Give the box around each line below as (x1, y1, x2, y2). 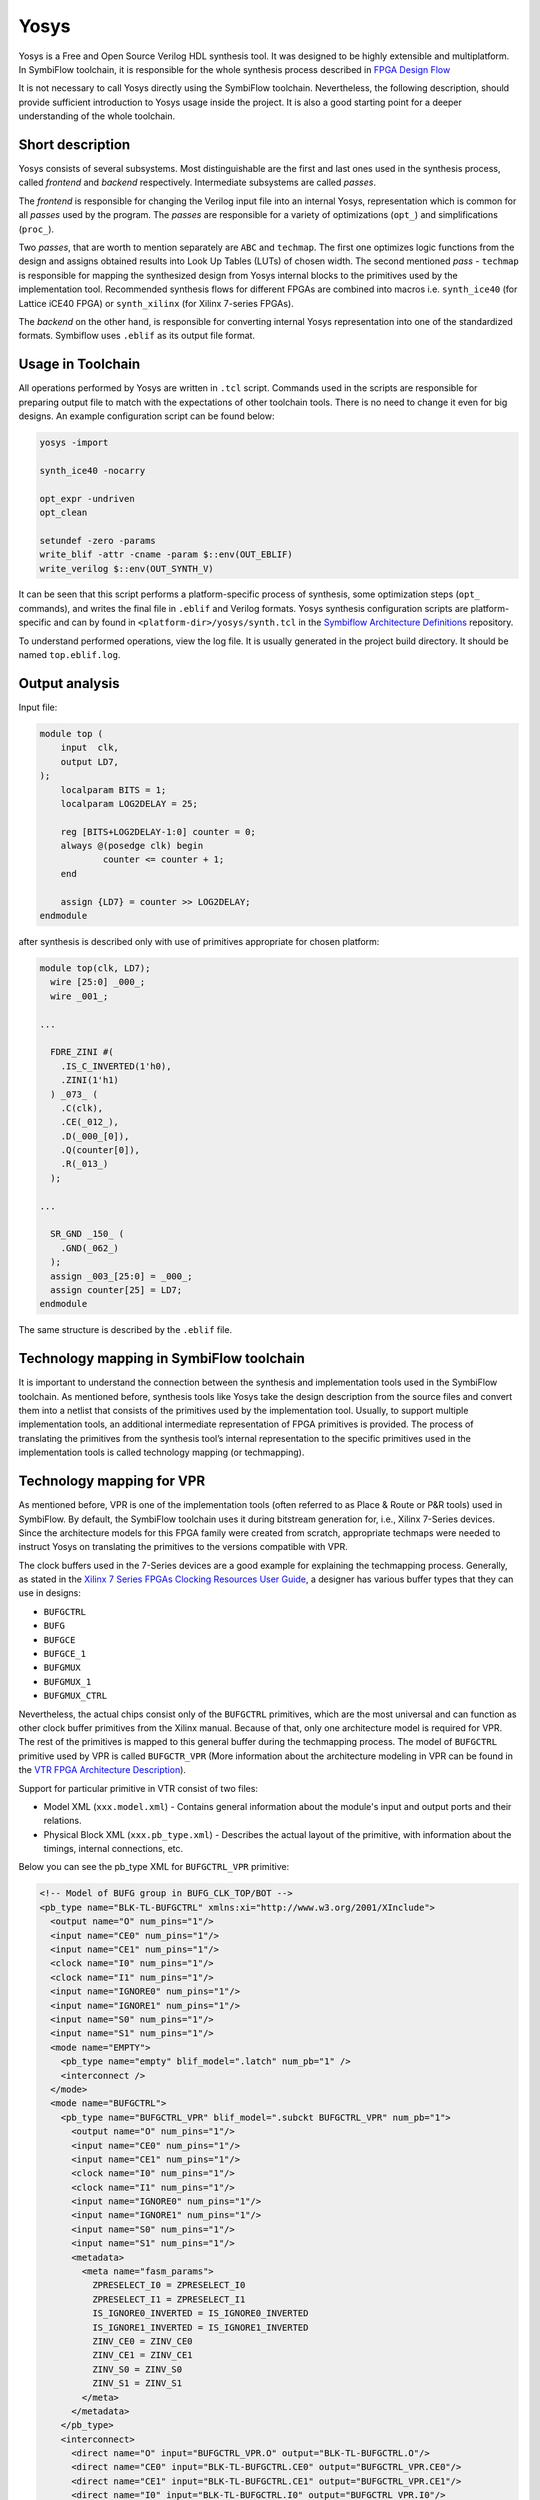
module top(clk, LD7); (39, 962, 151, 974)
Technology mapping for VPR (18, 1473, 205, 1490)
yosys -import (39, 436, 109, 448)
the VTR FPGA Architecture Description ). (18, 1764, 187, 1776)
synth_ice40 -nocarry (39, 465, 146, 476)
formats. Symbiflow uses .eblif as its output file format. (18, 330, 255, 342)
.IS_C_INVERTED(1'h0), (60, 1060, 172, 1072)
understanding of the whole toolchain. (18, 110, 176, 122)
